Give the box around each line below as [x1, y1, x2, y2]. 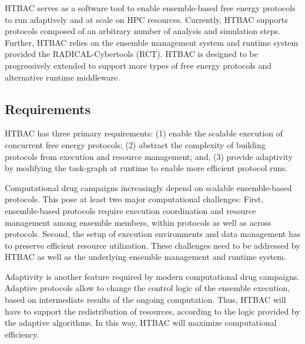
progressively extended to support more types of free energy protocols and [5, 59, 272, 71]
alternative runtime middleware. [5, 71, 120, 83]
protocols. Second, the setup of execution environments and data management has [5, 228, 301, 240]
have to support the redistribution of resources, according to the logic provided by [5, 305, 300, 317]
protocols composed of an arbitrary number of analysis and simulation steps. [5, 25, 280, 37]
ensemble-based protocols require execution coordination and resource [5, 204, 256, 216]
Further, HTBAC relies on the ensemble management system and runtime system [5, 36, 299, 48]
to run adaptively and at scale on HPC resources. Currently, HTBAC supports [5, 13, 288, 25]
